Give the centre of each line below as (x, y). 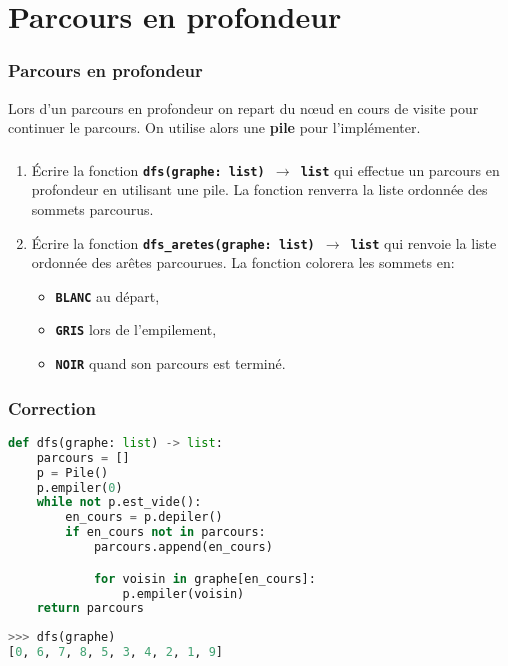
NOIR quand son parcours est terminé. (170, 363)
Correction (52, 407)
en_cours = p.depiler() (144, 517)
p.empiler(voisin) (183, 593)
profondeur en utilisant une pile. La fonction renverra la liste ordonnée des (259, 189)
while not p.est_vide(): (119, 502)
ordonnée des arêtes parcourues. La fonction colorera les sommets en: (243, 262)
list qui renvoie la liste (423, 242)
